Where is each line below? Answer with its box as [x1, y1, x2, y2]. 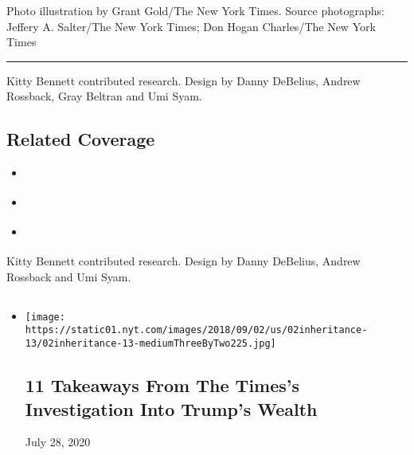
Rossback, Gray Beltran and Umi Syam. [6, 88, 202, 104]
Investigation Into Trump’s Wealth [25, 396, 318, 421]
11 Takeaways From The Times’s [25, 373, 300, 398]
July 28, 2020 [25, 433, 91, 450]
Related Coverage [6, 127, 155, 151]
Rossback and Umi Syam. [6, 268, 131, 284]
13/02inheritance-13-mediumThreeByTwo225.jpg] [25, 338, 276, 350]
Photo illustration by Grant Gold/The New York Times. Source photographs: [6, 2, 385, 18]
